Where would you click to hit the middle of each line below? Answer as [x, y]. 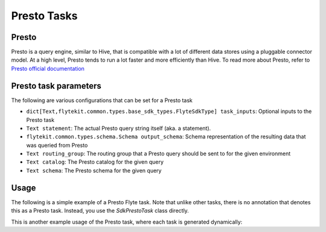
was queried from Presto [57, 145]
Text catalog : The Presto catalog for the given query [95, 162]
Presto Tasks [44, 16]
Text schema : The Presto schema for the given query [94, 170]
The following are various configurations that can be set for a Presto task [102, 100]
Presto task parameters [56, 85]
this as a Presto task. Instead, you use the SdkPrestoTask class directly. [100, 211]
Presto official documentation [48, 68]
